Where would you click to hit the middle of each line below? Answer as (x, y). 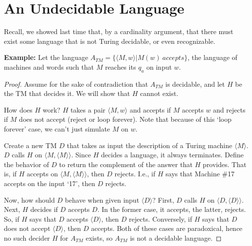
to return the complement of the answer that (126, 164)
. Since (81, 155)
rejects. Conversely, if (161, 218)
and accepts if (150, 109)
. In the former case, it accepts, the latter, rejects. (172, 209)
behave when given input (102, 199)
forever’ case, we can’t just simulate (57, 129)
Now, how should (29, 199)
